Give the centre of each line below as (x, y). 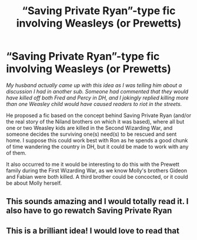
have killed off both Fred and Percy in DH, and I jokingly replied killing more (98, 98)
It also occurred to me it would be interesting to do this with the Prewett (93, 164)
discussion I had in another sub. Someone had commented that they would (97, 91)
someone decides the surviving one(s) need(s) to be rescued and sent (91, 134)
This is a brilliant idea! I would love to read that (93, 231)
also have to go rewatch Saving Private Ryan (89, 211)
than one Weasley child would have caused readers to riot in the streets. (94, 104)
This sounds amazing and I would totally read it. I (97, 201)
